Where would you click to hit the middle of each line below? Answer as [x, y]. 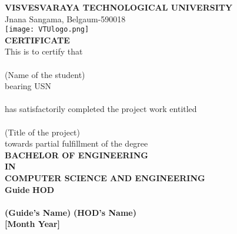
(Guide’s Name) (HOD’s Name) [71, 212]
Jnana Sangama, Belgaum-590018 [65, 18]
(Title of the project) [42, 132]
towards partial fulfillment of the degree [76, 143]
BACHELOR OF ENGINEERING [76, 155]
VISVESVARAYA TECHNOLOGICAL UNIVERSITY [119, 7]
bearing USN [28, 86]
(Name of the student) [45, 74]
